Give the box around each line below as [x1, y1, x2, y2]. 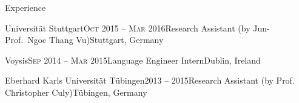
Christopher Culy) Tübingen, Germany [5, 85, 147, 98]
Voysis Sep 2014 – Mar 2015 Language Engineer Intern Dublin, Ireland [5, 53, 261, 66]
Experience [5, 1, 46, 13]
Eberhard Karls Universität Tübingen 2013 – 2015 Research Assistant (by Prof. [5, 74, 295, 87]
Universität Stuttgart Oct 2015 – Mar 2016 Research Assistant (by [5, 21, 250, 34]
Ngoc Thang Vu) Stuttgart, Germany [27, 33, 164, 46]
